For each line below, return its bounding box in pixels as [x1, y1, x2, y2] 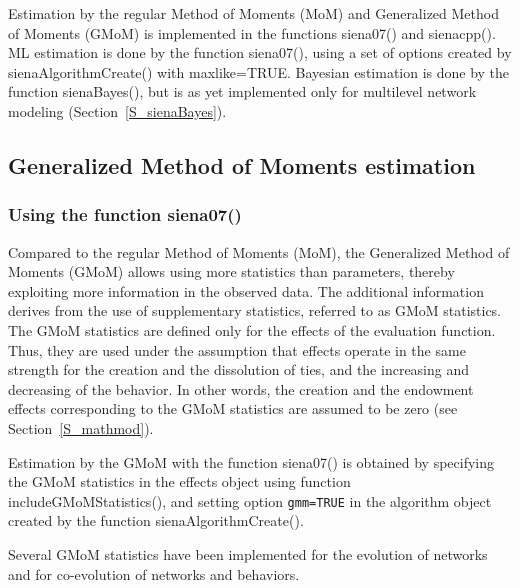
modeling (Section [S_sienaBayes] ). [8, 100, 227, 121]
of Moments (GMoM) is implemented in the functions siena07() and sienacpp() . [8, 22, 496, 43]
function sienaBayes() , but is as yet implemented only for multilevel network [8, 81, 477, 102]
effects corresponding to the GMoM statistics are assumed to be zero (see [8, 398, 458, 419]
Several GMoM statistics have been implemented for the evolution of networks [8, 543, 488, 564]
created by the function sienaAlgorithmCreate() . [8, 510, 304, 531]
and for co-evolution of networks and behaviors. [8, 563, 300, 584]
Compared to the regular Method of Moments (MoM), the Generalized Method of [8, 241, 510, 262]
